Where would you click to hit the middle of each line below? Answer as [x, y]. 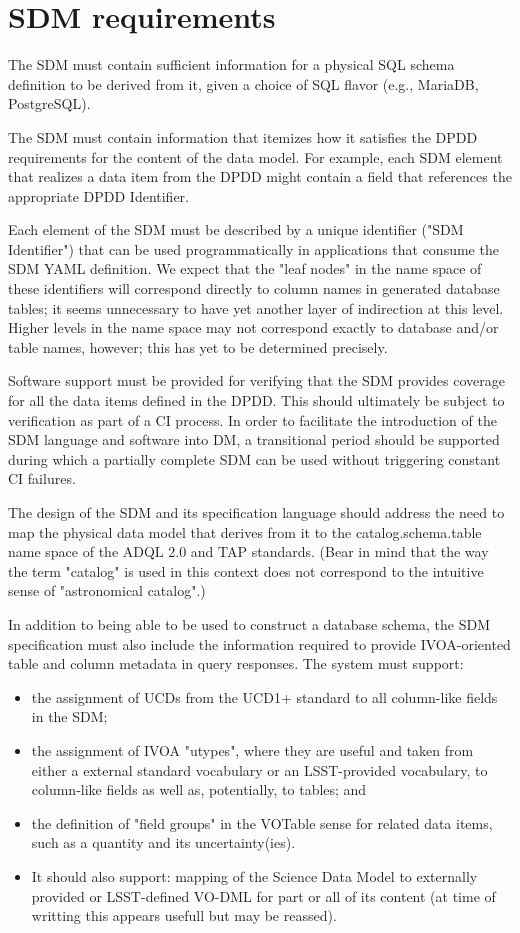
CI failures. [42, 478]
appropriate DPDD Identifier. [98, 195]
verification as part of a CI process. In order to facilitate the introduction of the [252, 419]
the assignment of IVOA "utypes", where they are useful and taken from [252, 749]
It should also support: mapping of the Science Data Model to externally [254, 875]
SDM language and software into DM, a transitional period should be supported [254, 439]
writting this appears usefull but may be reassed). [184, 915]
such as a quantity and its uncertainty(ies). [163, 842]
